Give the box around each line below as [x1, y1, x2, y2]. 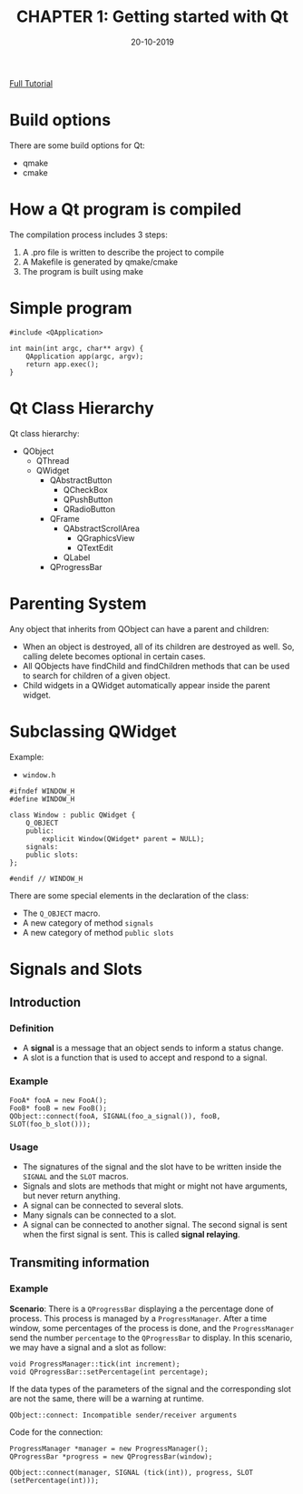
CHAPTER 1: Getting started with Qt [16, 6, 288, 27]
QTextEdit [76, 542, 113, 553]
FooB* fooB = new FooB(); [9, 1103, 107, 1113]
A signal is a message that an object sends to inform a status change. [22, 1043, 284, 1054]
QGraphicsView [76, 532, 135, 543]
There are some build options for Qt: [9, 139, 145, 151]
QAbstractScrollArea [63, 523, 141, 534]
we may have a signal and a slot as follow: [9, 1341, 167, 1352]
